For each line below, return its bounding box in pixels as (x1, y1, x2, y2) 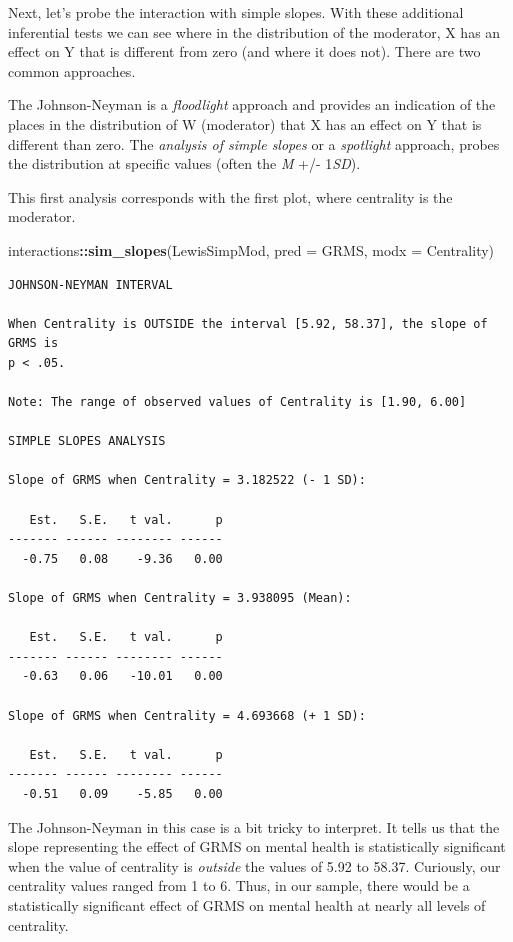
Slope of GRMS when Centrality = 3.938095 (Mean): (8, 591, 352, 606)
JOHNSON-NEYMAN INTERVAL (8, 277, 173, 292)
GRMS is (8, 336, 59, 351)
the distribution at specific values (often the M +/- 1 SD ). (8, 153, 361, 174)
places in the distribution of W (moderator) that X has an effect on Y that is (8, 113, 482, 134)
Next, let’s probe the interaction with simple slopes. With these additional (8, 2, 464, 22)
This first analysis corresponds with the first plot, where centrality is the (8, 186, 453, 207)
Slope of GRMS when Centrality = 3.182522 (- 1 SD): (8, 473, 366, 488)
